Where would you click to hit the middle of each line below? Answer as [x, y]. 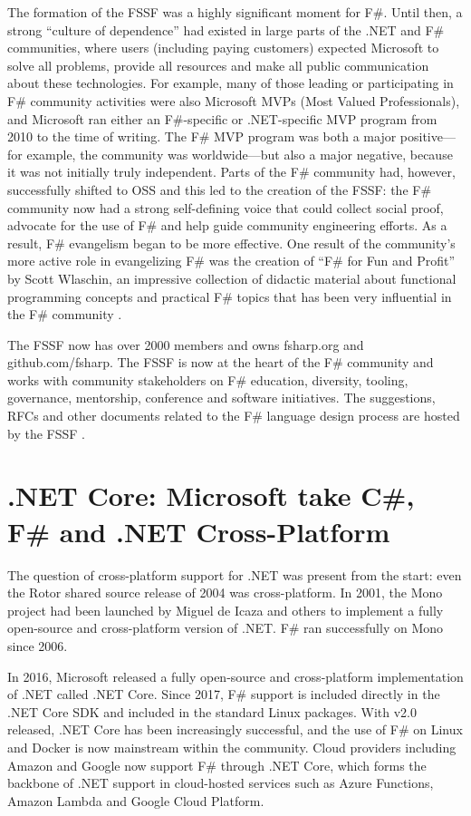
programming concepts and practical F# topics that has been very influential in [230, 296]
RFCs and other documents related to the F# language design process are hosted [234, 416]
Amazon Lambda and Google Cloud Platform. [136, 800]
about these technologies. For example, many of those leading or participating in [231, 83]
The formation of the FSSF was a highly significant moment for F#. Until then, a [235, 12]
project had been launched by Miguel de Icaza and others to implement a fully [226, 610]
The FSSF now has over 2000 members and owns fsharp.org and [186, 344]
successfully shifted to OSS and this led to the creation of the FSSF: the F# [220, 189]
